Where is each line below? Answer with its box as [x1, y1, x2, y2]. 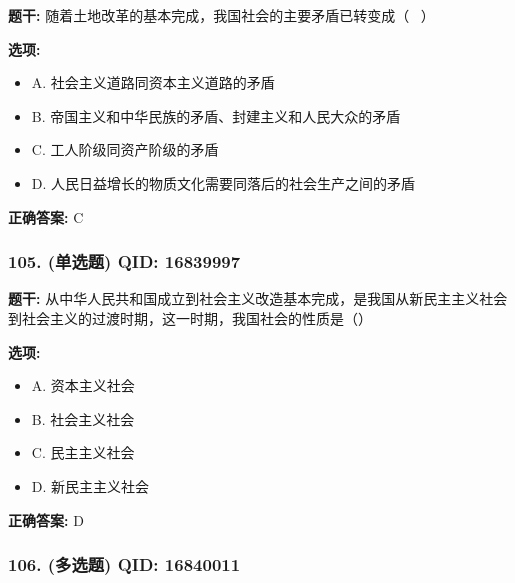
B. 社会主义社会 [31, 408, 135, 429]
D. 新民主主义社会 [31, 475, 150, 496]
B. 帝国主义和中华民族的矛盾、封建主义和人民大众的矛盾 [31, 105, 401, 126]
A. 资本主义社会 [31, 375, 135, 396]
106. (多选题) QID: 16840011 [8, 552, 241, 577]
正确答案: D [8, 509, 84, 530]
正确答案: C [8, 206, 84, 227]
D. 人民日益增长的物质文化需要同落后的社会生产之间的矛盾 [31, 172, 416, 193]
